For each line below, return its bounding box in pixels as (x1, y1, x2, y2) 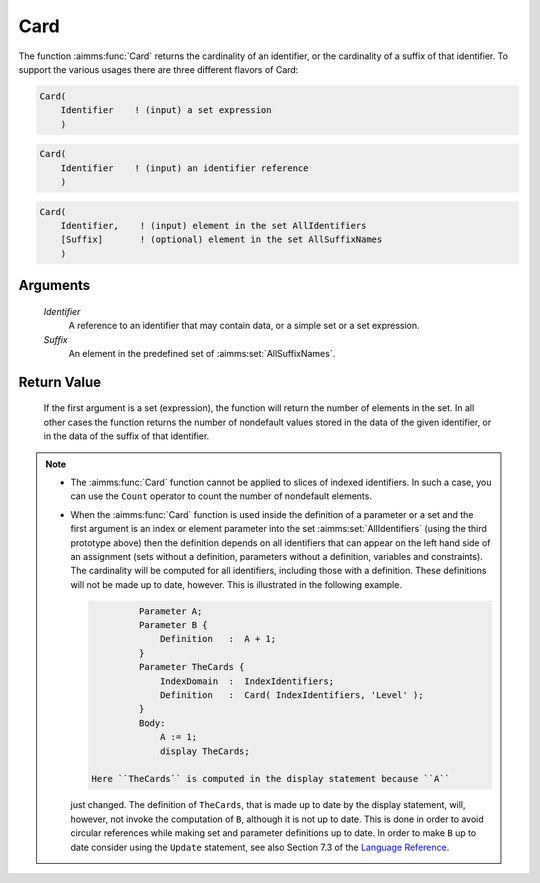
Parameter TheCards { (138, 661, 245, 673)
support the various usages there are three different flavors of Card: (18, 63, 299, 75)
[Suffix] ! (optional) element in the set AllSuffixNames (60, 234, 383, 245)
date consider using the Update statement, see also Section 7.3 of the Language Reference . (70, 841, 450, 853)
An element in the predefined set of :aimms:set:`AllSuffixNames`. (68, 347, 336, 359)
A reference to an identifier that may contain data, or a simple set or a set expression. (68, 320, 420, 332)
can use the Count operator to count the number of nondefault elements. (70, 490, 372, 502)
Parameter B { (138, 620, 209, 631)
